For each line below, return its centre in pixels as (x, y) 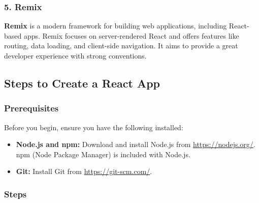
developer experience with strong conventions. (75, 55)
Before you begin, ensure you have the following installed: (94, 127)
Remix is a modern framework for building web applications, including (116, 26)
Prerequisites (31, 108)
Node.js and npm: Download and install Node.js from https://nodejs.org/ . (136, 144)
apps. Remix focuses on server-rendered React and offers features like (131, 35)
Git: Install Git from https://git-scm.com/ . (84, 171)
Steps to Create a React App (82, 83)
